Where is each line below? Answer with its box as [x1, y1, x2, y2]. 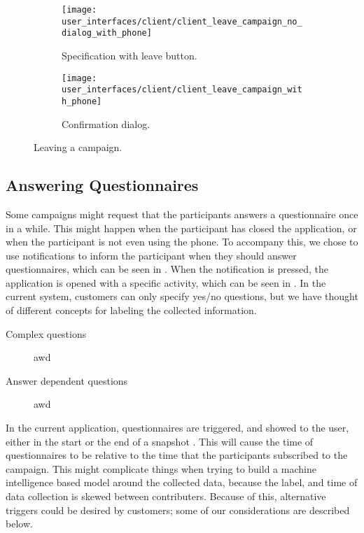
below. [6, 516, 33, 531]
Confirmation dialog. [62, 116, 150, 131]
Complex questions [6, 326, 87, 341]
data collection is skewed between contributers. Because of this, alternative [6, 489, 326, 504]
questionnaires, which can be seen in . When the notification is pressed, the [6, 262, 328, 276]
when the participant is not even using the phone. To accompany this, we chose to [6, 234, 358, 249]
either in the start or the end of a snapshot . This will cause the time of [6, 434, 314, 448]
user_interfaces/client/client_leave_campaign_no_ [62, 16, 302, 27]
